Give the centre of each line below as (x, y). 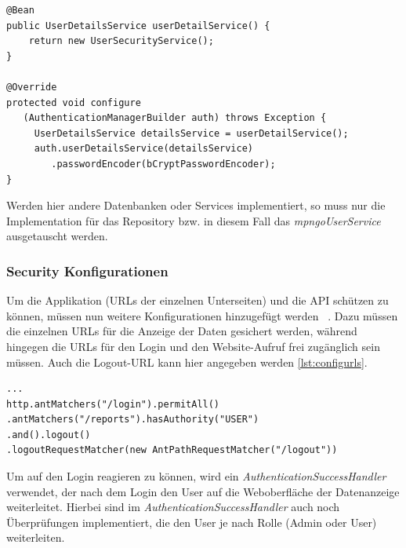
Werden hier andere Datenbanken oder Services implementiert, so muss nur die (196, 205)
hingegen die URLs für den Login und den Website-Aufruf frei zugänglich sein (193, 346)
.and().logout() (49, 435)
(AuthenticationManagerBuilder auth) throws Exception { (175, 118)
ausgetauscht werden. (57, 236)
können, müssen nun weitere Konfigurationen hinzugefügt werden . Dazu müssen (202, 315)
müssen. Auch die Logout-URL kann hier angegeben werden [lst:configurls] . (187, 362)
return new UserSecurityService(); (121, 41)
